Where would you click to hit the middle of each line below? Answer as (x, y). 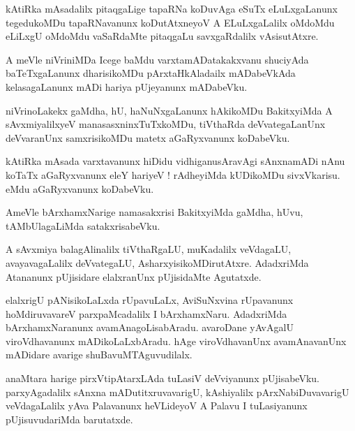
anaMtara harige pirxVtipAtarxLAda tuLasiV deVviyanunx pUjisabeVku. (163, 378)
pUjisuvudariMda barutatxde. (69, 419)
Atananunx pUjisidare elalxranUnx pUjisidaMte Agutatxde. (134, 276)
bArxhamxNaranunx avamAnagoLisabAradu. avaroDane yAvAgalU (150, 327)
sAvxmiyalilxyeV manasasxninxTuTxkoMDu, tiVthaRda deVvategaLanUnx (166, 124)
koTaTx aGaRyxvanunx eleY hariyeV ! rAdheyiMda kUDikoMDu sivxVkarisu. (173, 174)
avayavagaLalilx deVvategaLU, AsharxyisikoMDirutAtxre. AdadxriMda (157, 262)
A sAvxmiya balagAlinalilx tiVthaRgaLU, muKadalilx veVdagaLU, (149, 249)
